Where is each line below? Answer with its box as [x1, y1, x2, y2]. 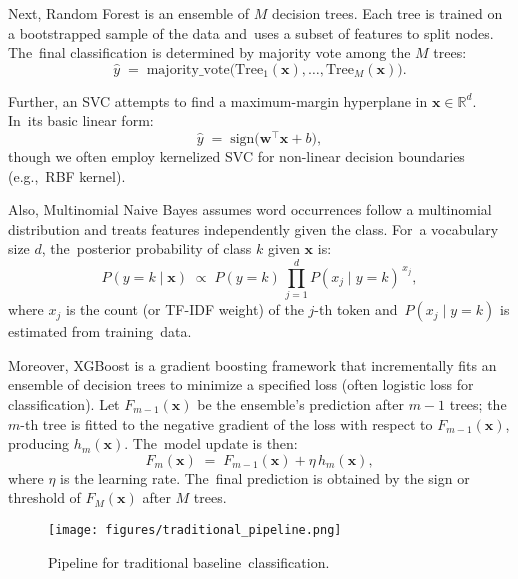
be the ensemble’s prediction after [197, 393, 404, 414]
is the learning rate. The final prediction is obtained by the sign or [60, 467, 470, 488]
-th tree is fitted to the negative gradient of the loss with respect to [20, 413, 433, 434]
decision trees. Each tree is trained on [271, 3, 503, 23]
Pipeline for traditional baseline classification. [48, 551, 330, 572]
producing [8, 433, 70, 454]
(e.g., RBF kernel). [8, 165, 126, 186]
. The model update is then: [124, 433, 298, 454]
